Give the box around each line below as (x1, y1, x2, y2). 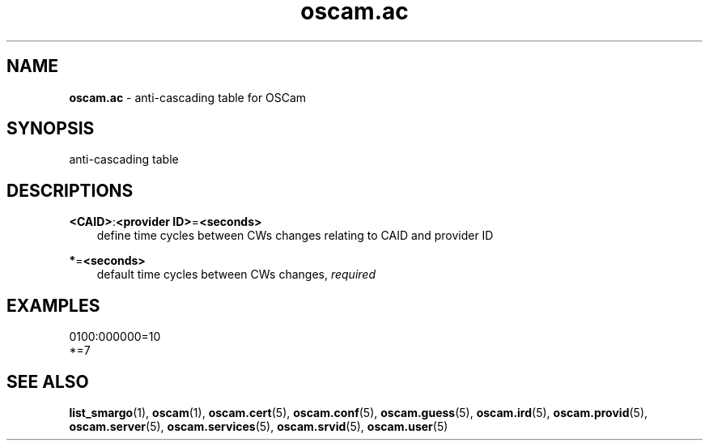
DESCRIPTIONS (6, 180, 134, 201)
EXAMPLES (6, 295, 100, 316)
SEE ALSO (6, 371, 89, 392)
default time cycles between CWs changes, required (96, 267, 376, 282)
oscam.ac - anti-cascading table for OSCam (69, 90, 307, 104)
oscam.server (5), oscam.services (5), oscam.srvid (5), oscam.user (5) (69, 419, 448, 433)
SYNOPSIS (6, 118, 95, 139)
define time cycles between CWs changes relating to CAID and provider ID (96, 228, 494, 243)
